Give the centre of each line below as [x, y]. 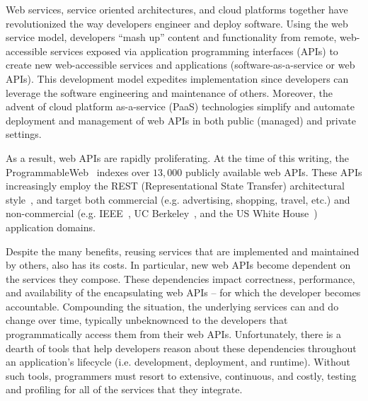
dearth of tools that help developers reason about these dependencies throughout [181, 348]
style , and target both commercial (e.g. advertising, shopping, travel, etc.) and [178, 199]
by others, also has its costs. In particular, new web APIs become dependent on [178, 265]
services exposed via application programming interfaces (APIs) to [194, 51]
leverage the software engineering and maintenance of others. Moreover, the [169, 92]
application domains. [51, 227]
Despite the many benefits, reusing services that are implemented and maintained [183, 251]
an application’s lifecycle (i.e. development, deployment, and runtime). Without [178, 362]
